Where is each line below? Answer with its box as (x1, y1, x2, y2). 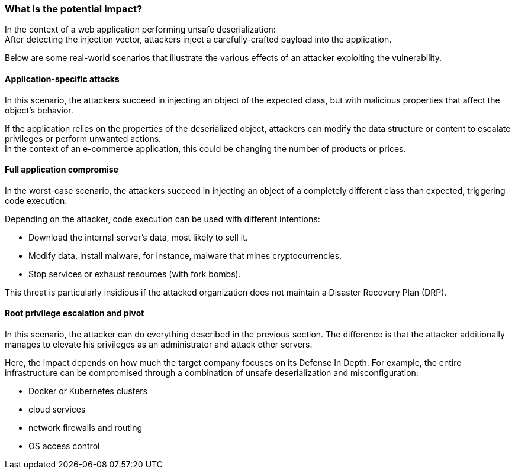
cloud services (28, 404, 86, 415)
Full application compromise (5, 164, 118, 175)
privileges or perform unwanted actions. (5, 133, 162, 144)
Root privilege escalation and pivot (5, 308, 144, 319)
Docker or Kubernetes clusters (28, 386, 147, 397)
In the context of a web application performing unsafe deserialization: (5, 24, 276, 35)
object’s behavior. (5, 105, 73, 115)
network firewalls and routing (28, 423, 143, 433)
